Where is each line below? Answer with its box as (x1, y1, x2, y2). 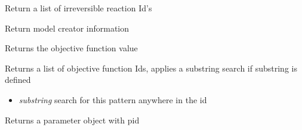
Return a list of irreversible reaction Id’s (5, 2, 152, 14)
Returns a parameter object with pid (5, 113, 140, 126)
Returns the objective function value (5, 42, 138, 54)
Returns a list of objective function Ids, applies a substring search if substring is (5, 61, 297, 74)
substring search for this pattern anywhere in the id (19, 93, 207, 106)
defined (5, 73, 31, 86)
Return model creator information (5, 21, 130, 34)
